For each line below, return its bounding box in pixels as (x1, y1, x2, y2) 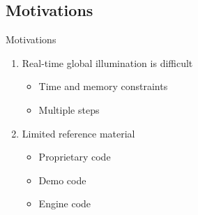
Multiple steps (38, 102, 100, 117)
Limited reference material (22, 126, 135, 140)
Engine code (38, 196, 91, 211)
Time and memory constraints (38, 79, 168, 94)
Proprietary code (38, 149, 111, 164)
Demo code (38, 172, 86, 187)
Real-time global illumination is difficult (22, 55, 193, 70)
